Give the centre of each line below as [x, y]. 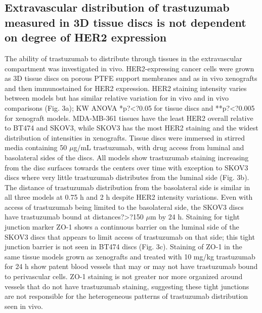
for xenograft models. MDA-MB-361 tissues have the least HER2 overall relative [129, 118]
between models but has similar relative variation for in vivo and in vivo [117, 98]
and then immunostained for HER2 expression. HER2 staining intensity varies [126, 88]
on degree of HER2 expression [86, 37]
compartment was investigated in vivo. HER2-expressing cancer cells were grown [129, 68]
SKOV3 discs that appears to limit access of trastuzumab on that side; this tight [130, 236]
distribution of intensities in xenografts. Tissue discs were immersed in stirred [125, 137]
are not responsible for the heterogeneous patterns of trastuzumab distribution [126, 296]
